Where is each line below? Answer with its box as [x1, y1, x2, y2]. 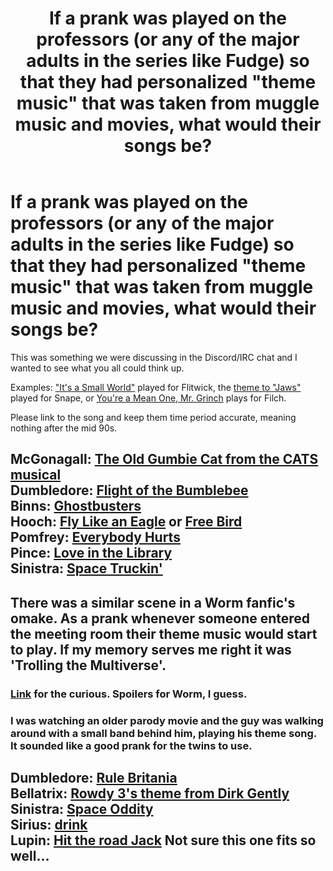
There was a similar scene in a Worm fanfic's [10, 594, 296, 611]
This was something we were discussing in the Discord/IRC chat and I [10, 351, 298, 363]
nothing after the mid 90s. [10, 422, 118, 434]
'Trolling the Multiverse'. [10, 657, 167, 674]
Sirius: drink [10, 816, 88, 833]
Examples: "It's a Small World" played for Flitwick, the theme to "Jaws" [10, 381, 302, 393]
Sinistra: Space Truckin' [10, 560, 163, 577]
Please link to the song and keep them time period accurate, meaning [10, 411, 297, 423]
